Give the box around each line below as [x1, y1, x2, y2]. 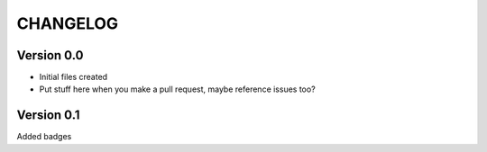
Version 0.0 [16, 48, 84, 63]
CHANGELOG [16, 13, 119, 33]
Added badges [16, 131, 72, 142]
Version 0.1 [16, 108, 80, 123]
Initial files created [39, 72, 108, 83]
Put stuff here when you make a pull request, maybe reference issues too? [39, 84, 316, 94]
